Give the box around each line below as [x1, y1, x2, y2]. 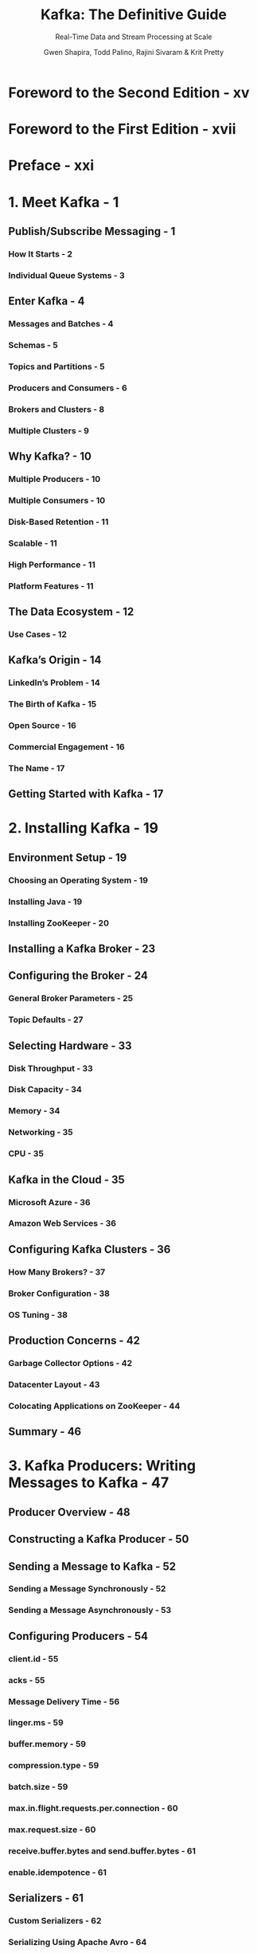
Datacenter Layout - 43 [8, 1379, 100, 1390]
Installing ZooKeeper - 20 [8, 918, 110, 929]
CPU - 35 [8, 1149, 44, 1160]
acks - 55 [8, 1674, 45, 1685]
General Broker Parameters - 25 [8, 993, 134, 1004]
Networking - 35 [8, 1127, 73, 1138]
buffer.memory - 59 [8, 1739, 86, 1750]
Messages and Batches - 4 [8, 319, 114, 330]
